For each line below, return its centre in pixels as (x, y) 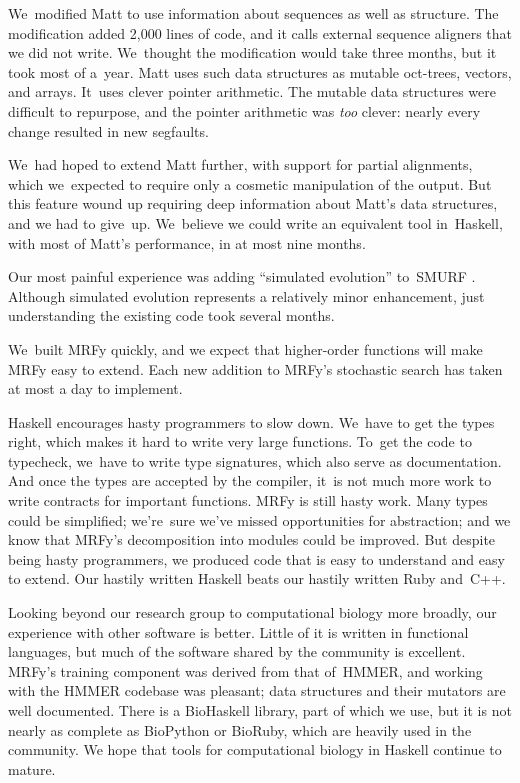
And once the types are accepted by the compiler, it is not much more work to (250, 480)
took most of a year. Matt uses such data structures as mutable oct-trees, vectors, (260, 71)
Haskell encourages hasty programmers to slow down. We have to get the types (251, 421)
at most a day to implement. (95, 388)
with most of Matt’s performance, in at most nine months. (187, 242)
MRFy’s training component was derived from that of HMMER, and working (245, 670)
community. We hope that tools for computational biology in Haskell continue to (255, 749)
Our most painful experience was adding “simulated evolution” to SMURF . (242, 276)
